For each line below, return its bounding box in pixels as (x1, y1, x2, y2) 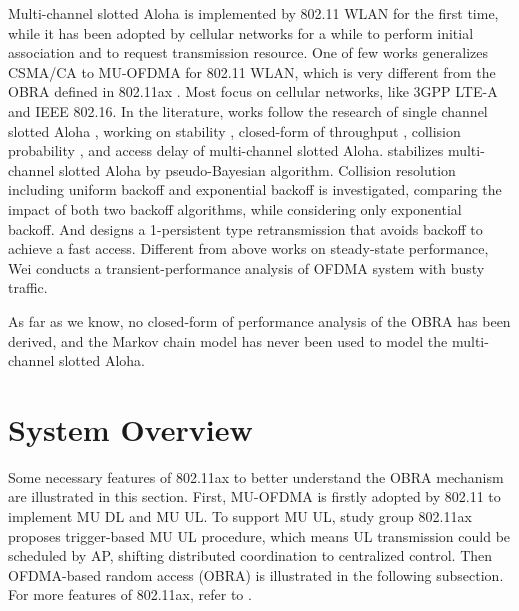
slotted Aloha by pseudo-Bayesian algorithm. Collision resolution (58, 159, 456, 180)
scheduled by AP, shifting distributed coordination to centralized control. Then (8, 545, 493, 566)
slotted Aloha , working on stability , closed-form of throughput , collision (8, 120, 461, 141)
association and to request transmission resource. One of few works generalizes (8, 42, 488, 63)
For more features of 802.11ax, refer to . (8, 584, 252, 605)
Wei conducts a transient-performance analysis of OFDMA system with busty (8, 257, 485, 278)
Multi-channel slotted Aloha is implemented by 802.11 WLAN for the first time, (8, 3, 499, 23)
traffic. (8, 277, 48, 298)
